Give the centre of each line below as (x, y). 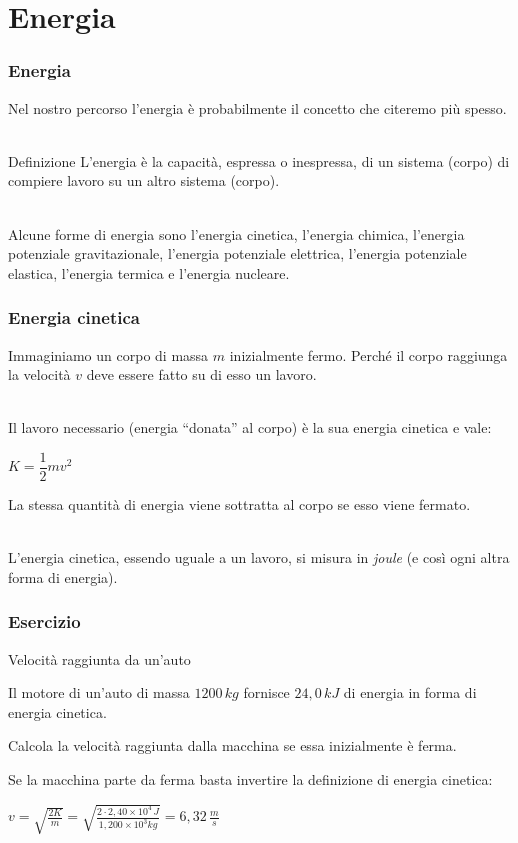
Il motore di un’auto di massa (99, 692)
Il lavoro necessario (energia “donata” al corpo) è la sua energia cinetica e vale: (250, 427)
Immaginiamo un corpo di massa (108, 354)
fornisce (266, 692)
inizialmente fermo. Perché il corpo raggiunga (368, 354)
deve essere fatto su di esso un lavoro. (201, 374)
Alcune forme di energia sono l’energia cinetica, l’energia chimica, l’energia (236, 233)
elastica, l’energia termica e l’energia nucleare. (149, 272)
